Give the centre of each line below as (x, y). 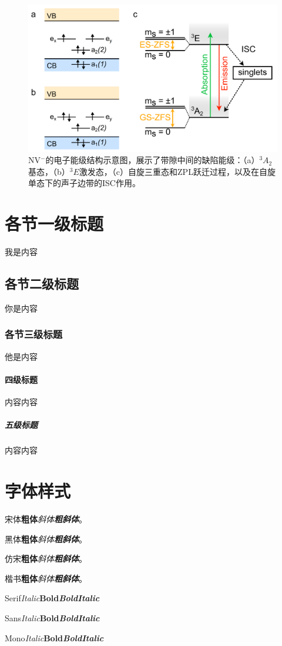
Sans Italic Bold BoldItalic (52, 618)
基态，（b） (49, 171)
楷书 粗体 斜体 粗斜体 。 (46, 578)
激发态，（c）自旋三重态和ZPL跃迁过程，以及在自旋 (177, 171)
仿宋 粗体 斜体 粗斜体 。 (46, 559)
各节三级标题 (34, 334)
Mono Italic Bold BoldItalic (54, 637)
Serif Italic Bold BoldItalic (52, 598)
